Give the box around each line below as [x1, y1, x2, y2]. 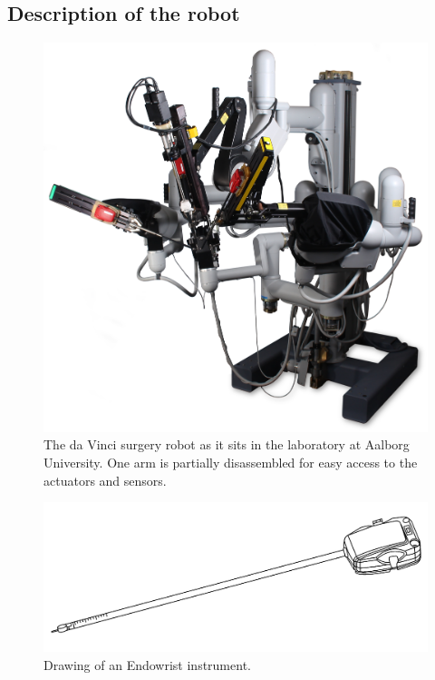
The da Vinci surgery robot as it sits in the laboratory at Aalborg [43, 435, 410, 454]
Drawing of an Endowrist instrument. [43, 655, 251, 674]
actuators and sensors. [43, 470, 167, 489]
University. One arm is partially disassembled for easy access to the [43, 452, 418, 471]
